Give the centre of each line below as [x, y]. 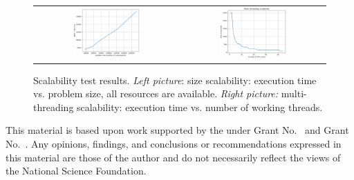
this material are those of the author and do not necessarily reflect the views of [173, 157]
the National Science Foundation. [76, 171]
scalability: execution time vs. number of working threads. [200, 107]
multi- [294, 93]
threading [54, 107]
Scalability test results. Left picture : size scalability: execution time [175, 80]
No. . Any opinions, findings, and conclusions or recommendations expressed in [174, 143]
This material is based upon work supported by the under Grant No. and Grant [177, 130]
